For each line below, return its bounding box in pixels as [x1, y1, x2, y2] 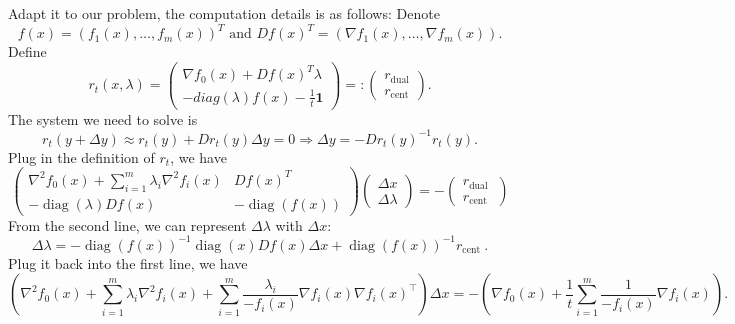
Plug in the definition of [8, 146, 155, 167]
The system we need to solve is [8, 108, 198, 129]
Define [8, 41, 47, 62]
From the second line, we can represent [8, 214, 247, 235]
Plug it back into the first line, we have [8, 252, 248, 273]
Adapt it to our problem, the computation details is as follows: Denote [8, 3, 440, 23]
